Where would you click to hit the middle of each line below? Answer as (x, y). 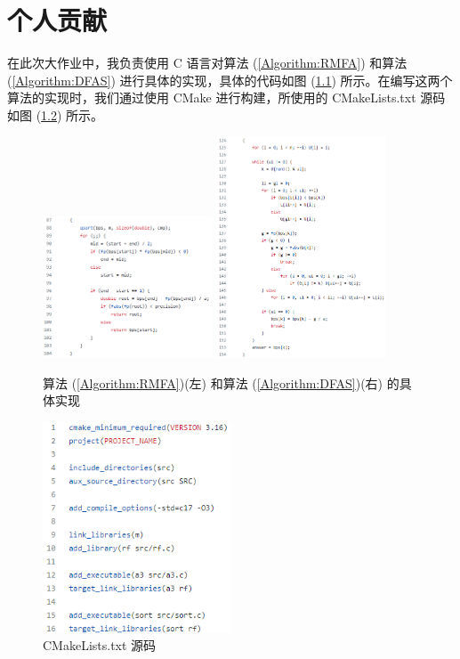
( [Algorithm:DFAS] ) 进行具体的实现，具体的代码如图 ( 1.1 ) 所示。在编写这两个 (230, 80)
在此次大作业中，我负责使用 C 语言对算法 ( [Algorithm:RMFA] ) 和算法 (207, 63)
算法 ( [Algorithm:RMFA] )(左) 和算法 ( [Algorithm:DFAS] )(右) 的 (221, 382)
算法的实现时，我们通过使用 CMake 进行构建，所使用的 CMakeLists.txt (212, 98)
